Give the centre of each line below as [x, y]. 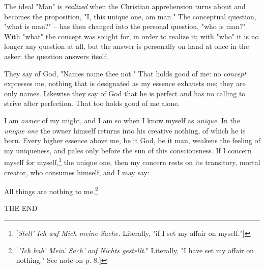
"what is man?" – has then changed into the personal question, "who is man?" [125, 26]
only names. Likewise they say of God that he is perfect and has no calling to [125, 93]
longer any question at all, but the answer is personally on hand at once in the [127, 46]
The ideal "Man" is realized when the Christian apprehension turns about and [125, 6]
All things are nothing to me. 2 [51, 190]
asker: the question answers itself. [56, 56]
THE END [21, 208]
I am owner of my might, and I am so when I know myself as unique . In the [122, 120]
